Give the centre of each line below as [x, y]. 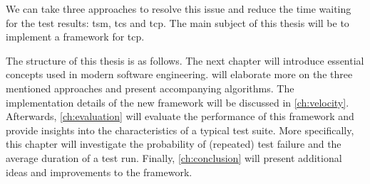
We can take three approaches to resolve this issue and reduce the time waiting [179, 9]
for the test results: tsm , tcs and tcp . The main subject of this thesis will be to [178, 22]
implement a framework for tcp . [75, 37]
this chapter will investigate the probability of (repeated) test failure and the [174, 144]
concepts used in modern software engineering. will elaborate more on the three [179, 74]
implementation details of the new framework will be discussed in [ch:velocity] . [178, 102]
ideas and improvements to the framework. [99, 172]
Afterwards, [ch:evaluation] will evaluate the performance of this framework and [180, 116]
